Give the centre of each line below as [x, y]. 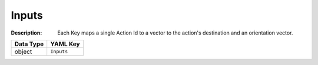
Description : [26, 33]
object [23, 52]
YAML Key [65, 44]
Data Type [29, 44]
